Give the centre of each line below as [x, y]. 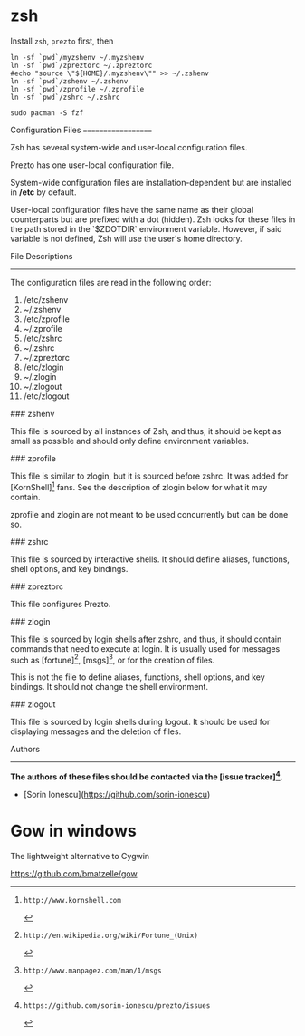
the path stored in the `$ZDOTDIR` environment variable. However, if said [147, 228]
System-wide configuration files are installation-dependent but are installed [151, 182]
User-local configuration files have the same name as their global [132, 209]
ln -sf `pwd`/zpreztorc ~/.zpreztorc [81, 65]
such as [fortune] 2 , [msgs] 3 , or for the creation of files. [113, 659]
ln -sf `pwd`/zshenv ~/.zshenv [69, 81]
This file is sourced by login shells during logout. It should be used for [140, 722]
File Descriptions [42, 256]
